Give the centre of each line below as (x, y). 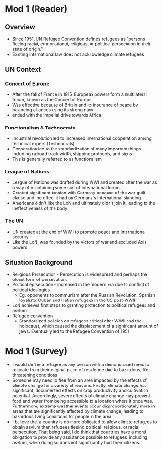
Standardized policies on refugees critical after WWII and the (81, 321)
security (20, 237)
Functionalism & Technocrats (40, 128)
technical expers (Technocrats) (43, 143)
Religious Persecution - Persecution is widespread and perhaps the (80, 274)
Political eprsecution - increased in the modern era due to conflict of (81, 285)
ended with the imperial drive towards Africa (56, 115)
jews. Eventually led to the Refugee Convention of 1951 (74, 331)
